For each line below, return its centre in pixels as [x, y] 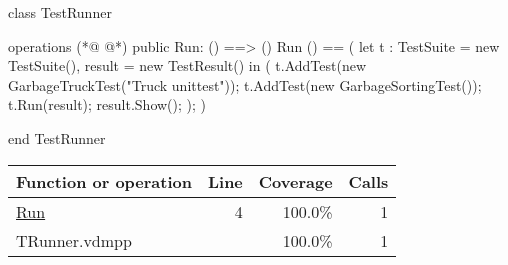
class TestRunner [60, 12]
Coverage [295, 181]
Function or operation [104, 181]
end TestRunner [57, 137]
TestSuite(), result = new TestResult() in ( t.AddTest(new [187, 65]
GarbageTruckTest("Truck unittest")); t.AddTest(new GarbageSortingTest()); [245, 84]
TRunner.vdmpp [74, 240]
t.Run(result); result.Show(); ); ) [107, 104]
